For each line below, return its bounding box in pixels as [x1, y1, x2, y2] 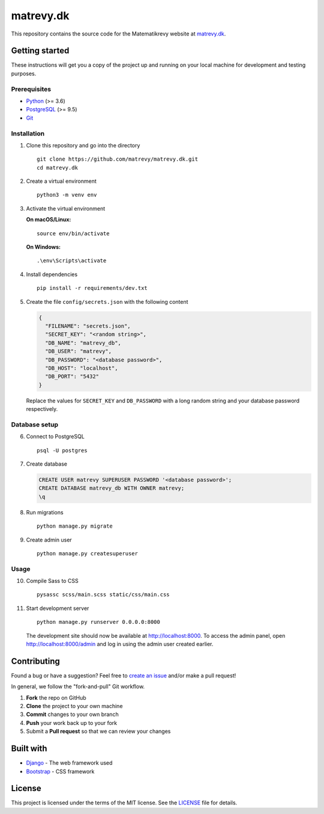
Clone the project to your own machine [26, 703, 123, 710]
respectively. [26, 405, 58, 413]
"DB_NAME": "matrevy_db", [45, 339, 121, 346]
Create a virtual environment [26, 177, 97, 185]
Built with [11, 744, 47, 754]
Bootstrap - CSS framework [26, 768, 95, 775]
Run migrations [26, 508, 64, 516]
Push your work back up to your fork [26, 719, 118, 726]
